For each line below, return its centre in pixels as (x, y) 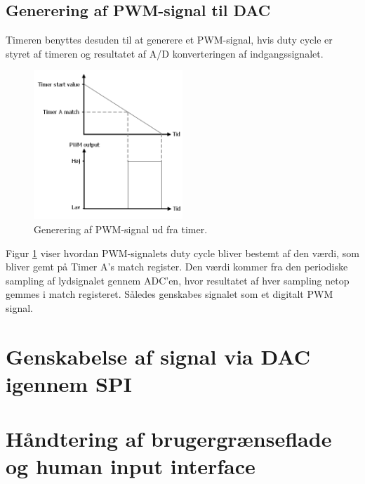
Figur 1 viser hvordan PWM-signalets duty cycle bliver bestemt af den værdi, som (182, 253)
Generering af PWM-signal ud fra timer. (121, 229)
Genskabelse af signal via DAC (158, 356)
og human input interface (131, 466)
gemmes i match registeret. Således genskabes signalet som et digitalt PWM (170, 294)
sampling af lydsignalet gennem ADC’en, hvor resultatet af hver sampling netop (178, 280)
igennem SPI (69, 383)
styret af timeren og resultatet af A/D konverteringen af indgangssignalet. (165, 53)
